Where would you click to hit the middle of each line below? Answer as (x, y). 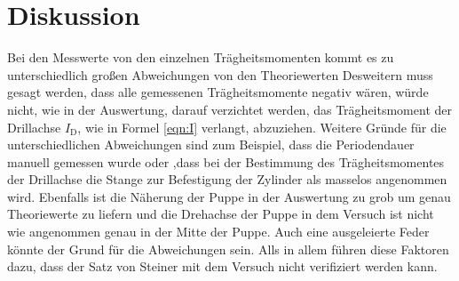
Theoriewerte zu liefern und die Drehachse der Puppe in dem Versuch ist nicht (221, 214)
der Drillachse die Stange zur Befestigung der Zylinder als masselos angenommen (227, 179)
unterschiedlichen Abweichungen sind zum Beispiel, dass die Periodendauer (211, 145)
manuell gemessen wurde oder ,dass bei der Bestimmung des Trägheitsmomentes (226, 161)
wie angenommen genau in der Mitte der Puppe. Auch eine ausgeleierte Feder (218, 232)
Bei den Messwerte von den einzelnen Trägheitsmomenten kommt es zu (201, 57)
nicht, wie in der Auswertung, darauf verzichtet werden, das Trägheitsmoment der (229, 109)
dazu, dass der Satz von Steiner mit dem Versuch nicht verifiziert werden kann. (222, 266)
